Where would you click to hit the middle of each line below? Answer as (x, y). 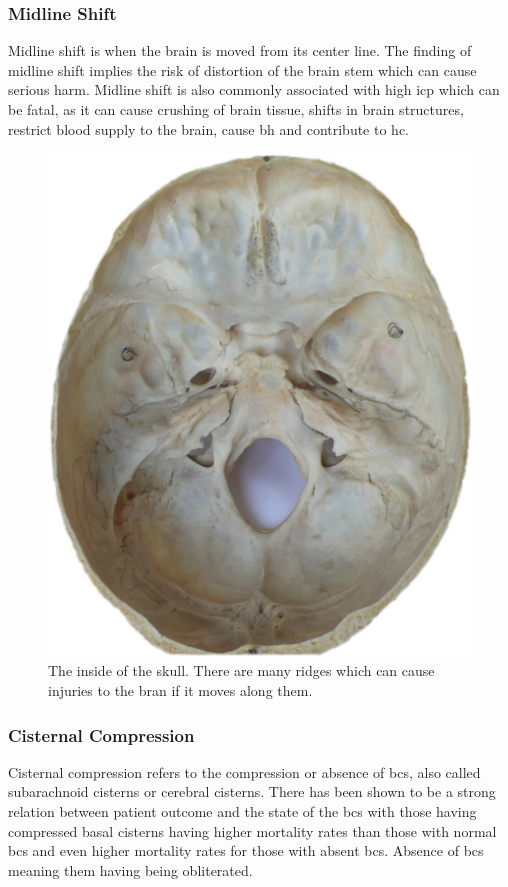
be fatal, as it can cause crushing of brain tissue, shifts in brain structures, (236, 109)
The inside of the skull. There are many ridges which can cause (241, 670)
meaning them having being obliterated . (130, 869)
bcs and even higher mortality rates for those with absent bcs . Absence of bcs (246, 850)
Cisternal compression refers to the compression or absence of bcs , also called (244, 771)
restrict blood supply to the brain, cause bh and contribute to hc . (209, 128)
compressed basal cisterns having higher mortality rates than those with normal (252, 830)
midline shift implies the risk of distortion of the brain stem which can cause (242, 69)
